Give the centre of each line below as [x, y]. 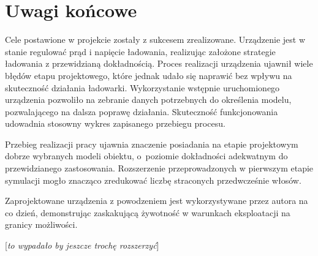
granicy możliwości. [41, 224]
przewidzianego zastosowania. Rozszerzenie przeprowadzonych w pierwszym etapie [159, 168]
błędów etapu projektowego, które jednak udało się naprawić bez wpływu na [149, 75]
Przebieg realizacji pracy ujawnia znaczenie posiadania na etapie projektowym [152, 144]
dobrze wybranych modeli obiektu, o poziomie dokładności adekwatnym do [146, 156]
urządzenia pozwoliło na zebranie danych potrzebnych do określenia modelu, [148, 100]
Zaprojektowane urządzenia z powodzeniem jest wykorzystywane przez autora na [157, 201]
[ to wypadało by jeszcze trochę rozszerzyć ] [82, 245]
